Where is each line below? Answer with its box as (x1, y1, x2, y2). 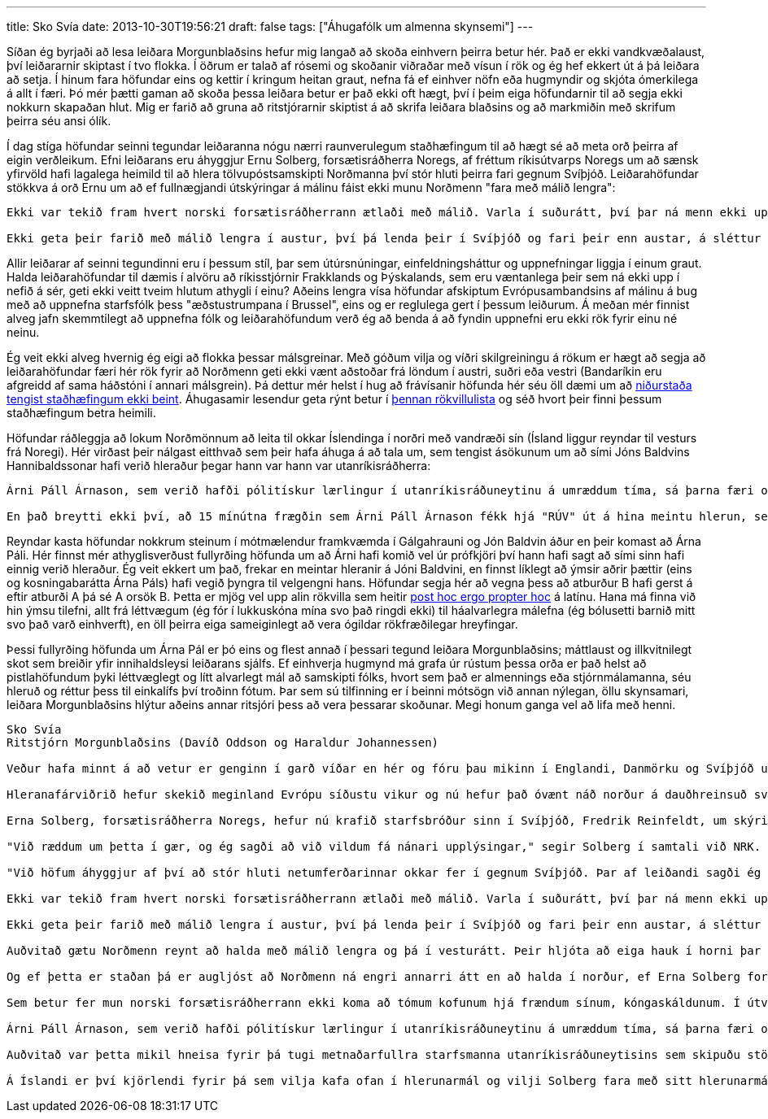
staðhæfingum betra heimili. (7, 406, 156, 420)
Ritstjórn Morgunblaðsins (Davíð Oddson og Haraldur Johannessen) (7, 736, 439, 749)
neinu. (7, 325, 40, 339)
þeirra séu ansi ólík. (7, 114, 111, 128)
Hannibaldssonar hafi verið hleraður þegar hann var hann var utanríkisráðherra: (7, 459, 431, 472)
